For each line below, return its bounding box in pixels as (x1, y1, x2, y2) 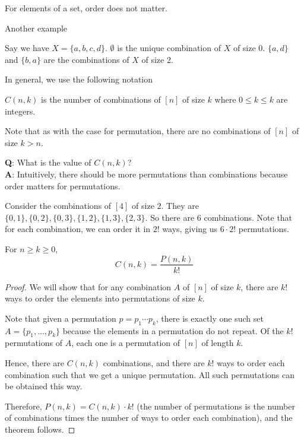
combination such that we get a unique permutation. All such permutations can (5, 368, 294, 380)
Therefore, (5, 399, 42, 412)
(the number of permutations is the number (137, 399, 295, 412)
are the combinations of (43, 53, 129, 65)
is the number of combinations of (41, 93, 161, 105)
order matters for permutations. (5, 179, 121, 192)
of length (201, 337, 234, 349)
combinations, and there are (103, 356, 205, 369)
